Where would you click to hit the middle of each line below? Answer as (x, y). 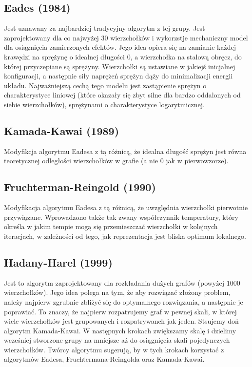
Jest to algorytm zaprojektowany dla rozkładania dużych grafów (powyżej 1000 (122, 282)
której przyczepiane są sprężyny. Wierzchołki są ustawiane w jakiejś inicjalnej (120, 66)
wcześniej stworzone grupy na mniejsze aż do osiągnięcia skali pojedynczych (117, 340)
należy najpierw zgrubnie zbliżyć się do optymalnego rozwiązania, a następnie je (124, 301)
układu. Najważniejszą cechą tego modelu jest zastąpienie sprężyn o (105, 85)
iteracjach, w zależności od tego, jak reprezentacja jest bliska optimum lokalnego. (125, 236)
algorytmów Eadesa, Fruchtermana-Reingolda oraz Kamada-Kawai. (104, 359)
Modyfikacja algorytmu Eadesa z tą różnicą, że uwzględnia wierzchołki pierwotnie (126, 207)
